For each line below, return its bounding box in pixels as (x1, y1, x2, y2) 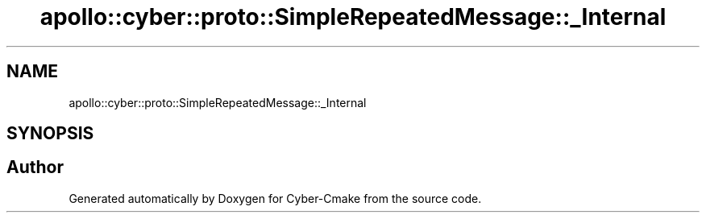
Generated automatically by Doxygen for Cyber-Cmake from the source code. (69, 191, 482, 205)
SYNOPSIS (6, 123, 94, 144)
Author (6, 157, 64, 178)
